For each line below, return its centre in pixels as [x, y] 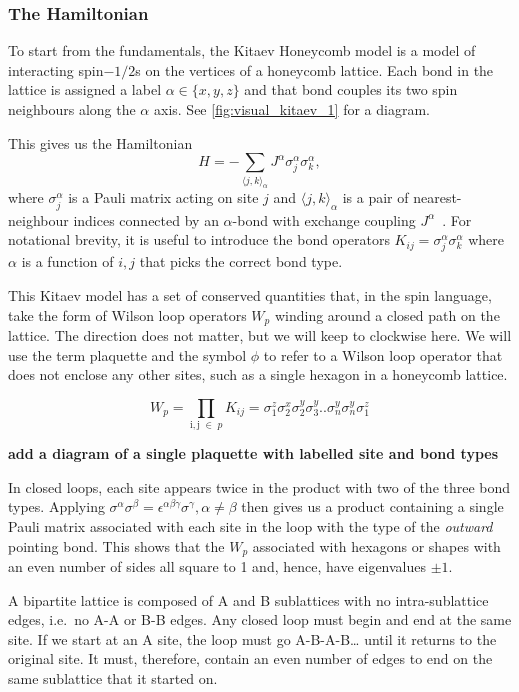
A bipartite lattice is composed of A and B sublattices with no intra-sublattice [248, 599]
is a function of [67, 261]
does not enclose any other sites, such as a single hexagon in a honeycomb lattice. [258, 374]
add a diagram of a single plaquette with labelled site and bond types [253, 453]
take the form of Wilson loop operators [127, 314]
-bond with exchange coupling [324, 219]
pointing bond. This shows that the [116, 545]
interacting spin [56, 69]
